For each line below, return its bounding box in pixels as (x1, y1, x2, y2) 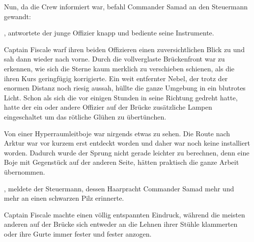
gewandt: (4, 11, 31, 21)
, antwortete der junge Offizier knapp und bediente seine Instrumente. (4, 28, 214, 38)
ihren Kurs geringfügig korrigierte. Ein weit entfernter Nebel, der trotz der (4, 73, 228, 83)
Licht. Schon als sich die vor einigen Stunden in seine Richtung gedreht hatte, (4, 92, 238, 102)
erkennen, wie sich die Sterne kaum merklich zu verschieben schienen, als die (4, 63, 235, 73)
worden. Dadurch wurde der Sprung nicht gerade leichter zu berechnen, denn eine (4, 147, 250, 157)
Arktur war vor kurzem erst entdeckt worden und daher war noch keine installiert (4, 138, 251, 148)
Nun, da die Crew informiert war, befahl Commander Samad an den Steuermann (4, 1, 248, 11)
